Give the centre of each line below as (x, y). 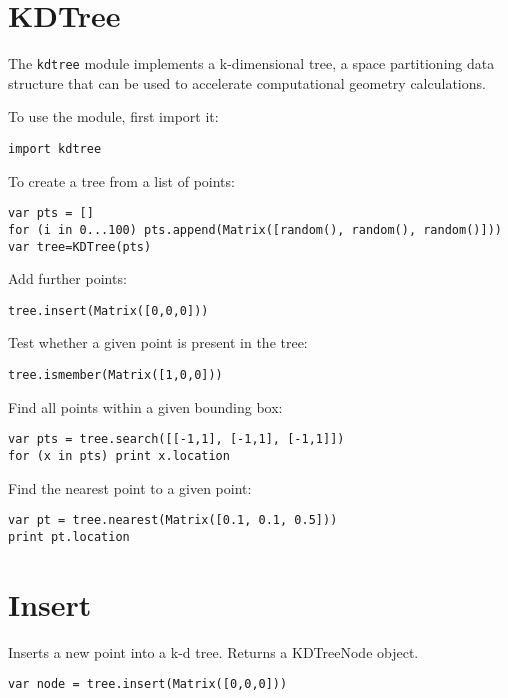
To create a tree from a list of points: (121, 180)
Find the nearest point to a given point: (130, 487)
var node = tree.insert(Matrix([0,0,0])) (148, 684)
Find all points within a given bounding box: (145, 406)
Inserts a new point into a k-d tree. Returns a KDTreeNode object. (213, 651)
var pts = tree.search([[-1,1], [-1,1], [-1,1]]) (176, 439)
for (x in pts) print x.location (119, 455)
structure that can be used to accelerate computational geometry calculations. (247, 82)
